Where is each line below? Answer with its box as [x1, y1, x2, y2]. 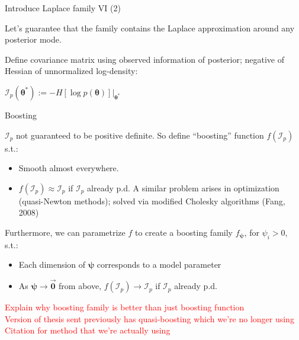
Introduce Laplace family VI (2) [5, 2, 121, 14]
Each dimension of [18, 258, 86, 271]
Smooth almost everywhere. [18, 162, 119, 174]
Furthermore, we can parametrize [5, 226, 126, 238]
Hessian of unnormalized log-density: [5, 65, 138, 77]
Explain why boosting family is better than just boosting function [5, 301, 245, 313]
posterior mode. [5, 33, 62, 46]
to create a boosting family [134, 226, 233, 238]
